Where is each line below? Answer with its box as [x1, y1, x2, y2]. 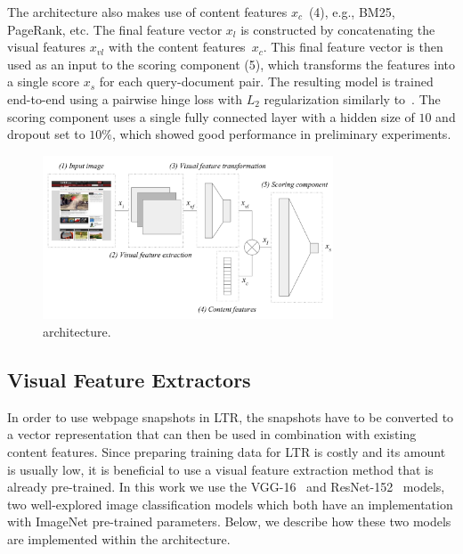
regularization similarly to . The [264, 89, 441, 108]
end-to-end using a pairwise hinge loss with [7, 89, 243, 108]
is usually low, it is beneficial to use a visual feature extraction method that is [7, 460, 434, 478]
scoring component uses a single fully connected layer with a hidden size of [7, 107, 415, 126]
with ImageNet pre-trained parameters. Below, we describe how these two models [7, 512, 451, 531]
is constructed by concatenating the [240, 20, 435, 38]
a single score [7, 72, 80, 91]
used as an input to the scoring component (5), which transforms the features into [7, 54, 456, 73]
